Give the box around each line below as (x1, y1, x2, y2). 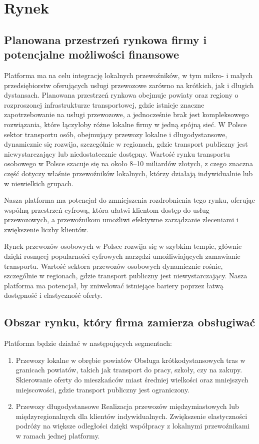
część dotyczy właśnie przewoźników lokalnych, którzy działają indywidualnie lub (4, 168, 253, 178)
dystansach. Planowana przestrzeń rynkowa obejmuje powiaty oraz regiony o (4, 90, 238, 100)
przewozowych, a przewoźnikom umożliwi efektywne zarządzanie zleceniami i (4, 214, 238, 225)
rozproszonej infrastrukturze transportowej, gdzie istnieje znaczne (4, 99, 204, 110)
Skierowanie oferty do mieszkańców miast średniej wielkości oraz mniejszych (15, 374, 248, 385)
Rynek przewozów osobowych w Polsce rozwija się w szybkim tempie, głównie (4, 241, 242, 251)
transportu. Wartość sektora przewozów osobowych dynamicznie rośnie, (4, 260, 223, 271)
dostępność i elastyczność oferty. (4, 290, 102, 300)
